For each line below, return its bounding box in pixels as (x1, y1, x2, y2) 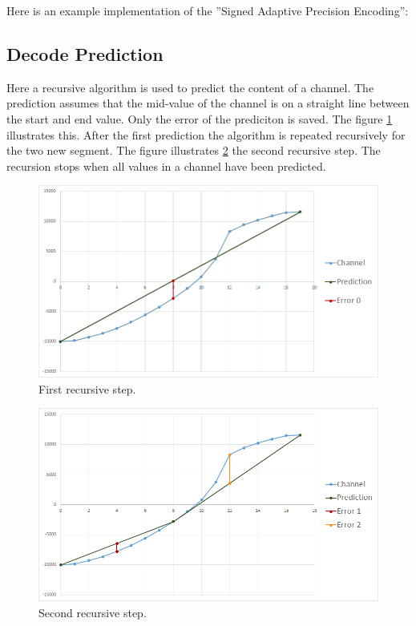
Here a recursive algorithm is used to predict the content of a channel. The (6, 79, 374, 95)
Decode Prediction (6, 41, 164, 66)
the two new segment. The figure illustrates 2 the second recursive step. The (6, 142, 381, 159)
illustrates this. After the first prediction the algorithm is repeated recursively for (6, 126, 406, 143)
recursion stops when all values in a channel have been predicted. (6, 157, 326, 174)
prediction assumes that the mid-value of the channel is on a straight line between (6, 95, 410, 111)
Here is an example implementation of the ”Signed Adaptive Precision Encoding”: (6, 2, 409, 18)
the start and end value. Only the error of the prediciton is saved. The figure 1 (6, 110, 393, 127)
